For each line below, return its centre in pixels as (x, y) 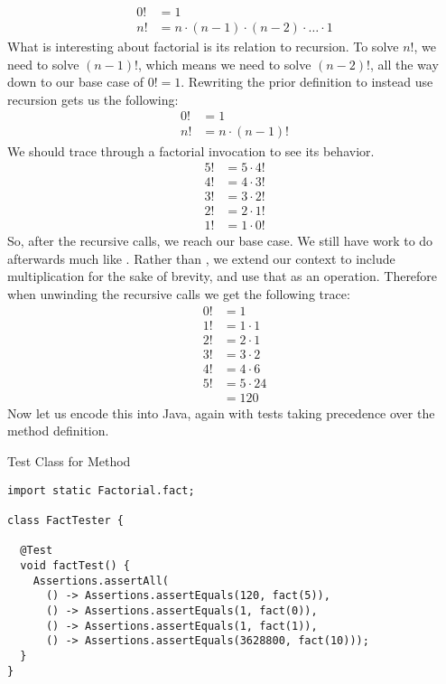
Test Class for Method (69, 461)
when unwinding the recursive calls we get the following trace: (179, 294)
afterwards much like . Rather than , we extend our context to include (201, 258)
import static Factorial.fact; (101, 490)
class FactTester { (65, 520)
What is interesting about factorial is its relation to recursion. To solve (203, 47)
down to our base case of (76, 82)
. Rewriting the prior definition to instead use (307, 82)
